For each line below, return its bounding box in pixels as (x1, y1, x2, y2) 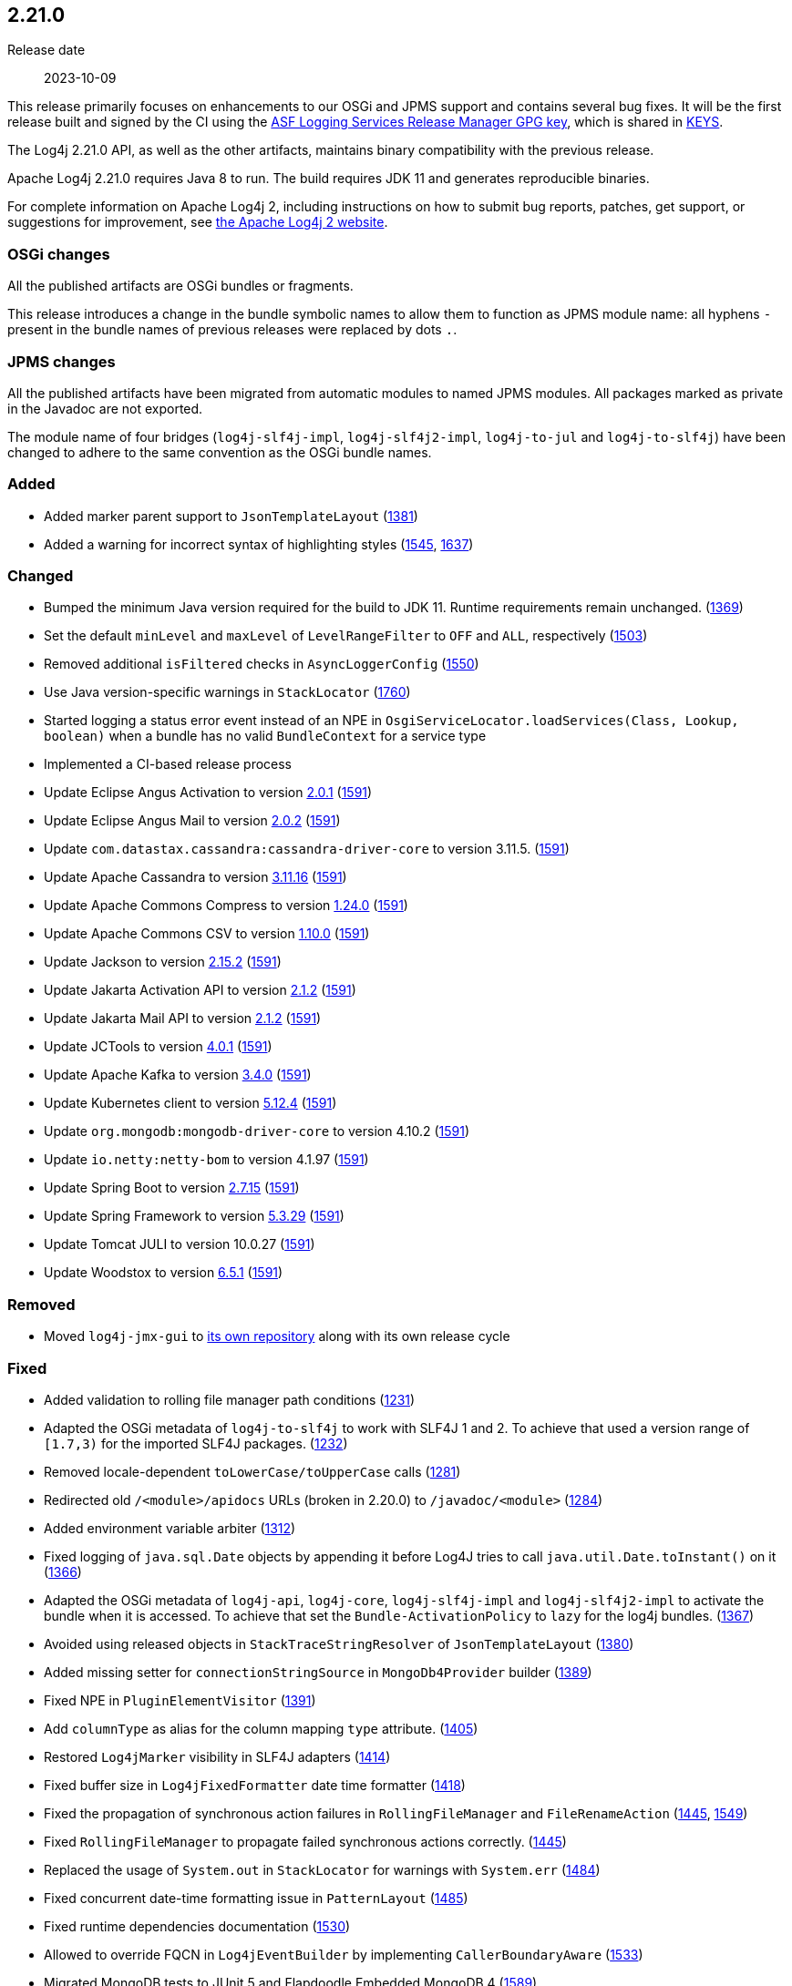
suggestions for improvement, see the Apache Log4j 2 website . (7, 214, 388, 230)
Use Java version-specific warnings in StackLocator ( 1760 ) (44, 684, 411, 701)
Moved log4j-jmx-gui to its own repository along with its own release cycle (44, 1328, 510, 1345)
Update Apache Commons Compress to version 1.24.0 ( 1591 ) (44, 897, 408, 914)
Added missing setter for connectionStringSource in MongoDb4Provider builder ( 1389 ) (44, 1664, 592, 1680)
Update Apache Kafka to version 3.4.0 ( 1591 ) (44, 1067, 312, 1083)
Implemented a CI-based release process (44, 756, 293, 773)
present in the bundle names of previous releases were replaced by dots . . (7, 322, 458, 338)
